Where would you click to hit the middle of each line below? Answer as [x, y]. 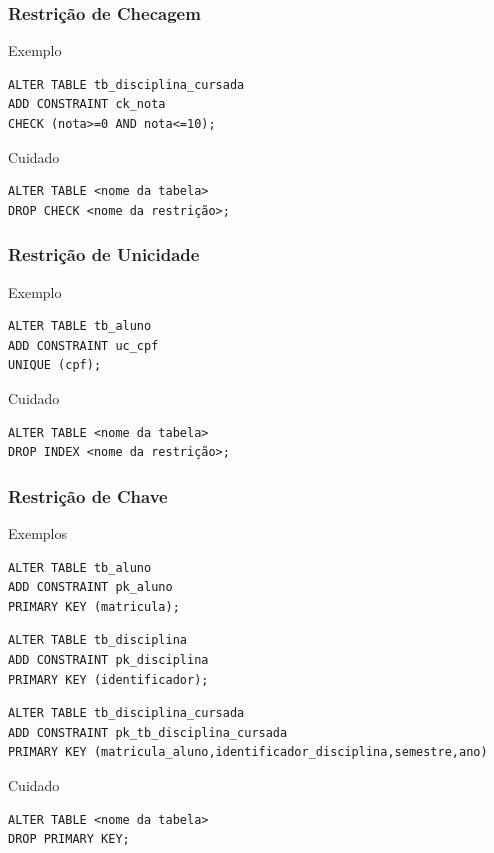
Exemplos [37, 532]
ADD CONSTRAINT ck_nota [87, 104]
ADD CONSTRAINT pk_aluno [90, 587]
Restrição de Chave [88, 495]
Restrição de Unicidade [104, 254]
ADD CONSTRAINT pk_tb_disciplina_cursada [148, 732]
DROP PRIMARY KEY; [69, 839]
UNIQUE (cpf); [55, 365]
